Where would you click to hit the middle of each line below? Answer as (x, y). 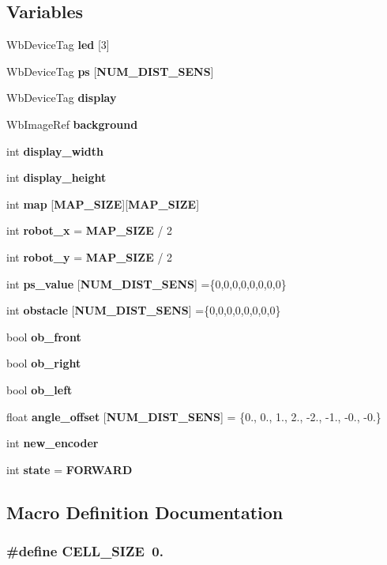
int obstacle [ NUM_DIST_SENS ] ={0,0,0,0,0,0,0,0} (144, 310)
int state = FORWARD (70, 469)
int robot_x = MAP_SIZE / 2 (90, 230)
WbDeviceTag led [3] (58, 45)
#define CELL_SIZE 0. (85, 551)
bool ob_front (44, 336)
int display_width (55, 151)
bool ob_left (39, 389)
